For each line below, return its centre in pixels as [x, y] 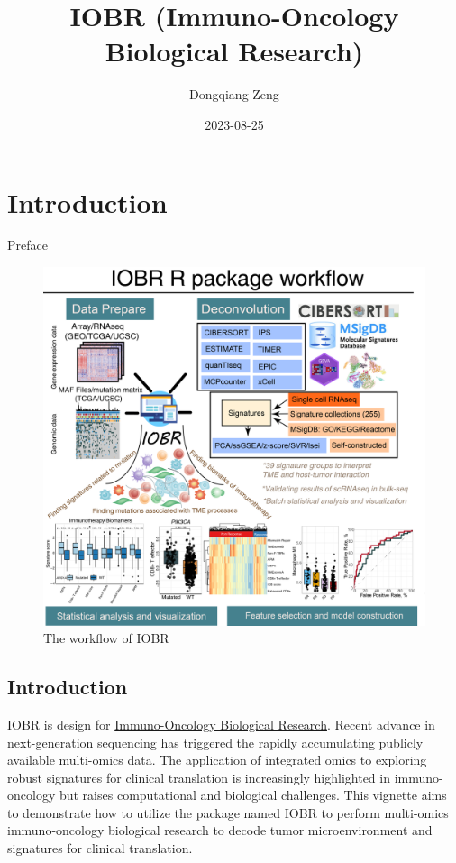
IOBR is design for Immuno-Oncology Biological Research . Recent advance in [221, 724]
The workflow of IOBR [106, 638]
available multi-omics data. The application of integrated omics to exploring [217, 760]
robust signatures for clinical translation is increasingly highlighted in [199, 777]
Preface [27, 245]
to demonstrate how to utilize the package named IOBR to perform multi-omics [228, 812]
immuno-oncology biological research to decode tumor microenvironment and [220, 830]
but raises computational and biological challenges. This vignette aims [253, 795]
